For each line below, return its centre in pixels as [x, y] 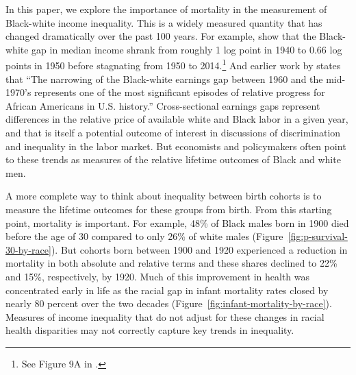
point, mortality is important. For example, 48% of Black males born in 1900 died [177, 222]
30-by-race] [28, 249]
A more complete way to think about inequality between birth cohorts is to [164, 196]
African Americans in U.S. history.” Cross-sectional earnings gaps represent [163, 105]
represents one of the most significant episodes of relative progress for [180, 92]
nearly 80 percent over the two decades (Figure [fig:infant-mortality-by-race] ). [169, 303]
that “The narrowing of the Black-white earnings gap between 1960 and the [164, 78]
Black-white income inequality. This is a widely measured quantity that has [164, 22]
